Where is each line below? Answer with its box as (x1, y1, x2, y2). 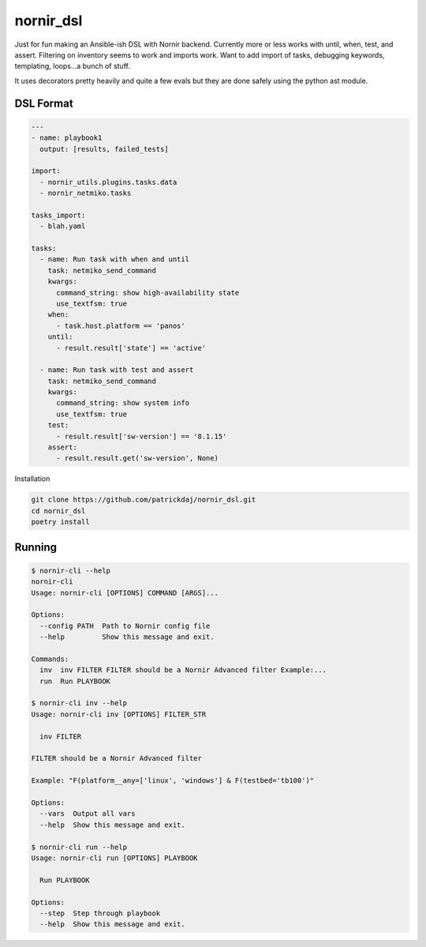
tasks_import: (31, 210, 86, 220)
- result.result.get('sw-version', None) (56, 454, 219, 463)
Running (14, 540, 58, 554)
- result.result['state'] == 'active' (56, 344, 207, 352)
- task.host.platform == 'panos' (56, 321, 185, 330)
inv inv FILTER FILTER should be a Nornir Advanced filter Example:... (39, 666, 327, 675)
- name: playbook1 (31, 133, 103, 142)
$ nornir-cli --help (31, 566, 110, 575)
